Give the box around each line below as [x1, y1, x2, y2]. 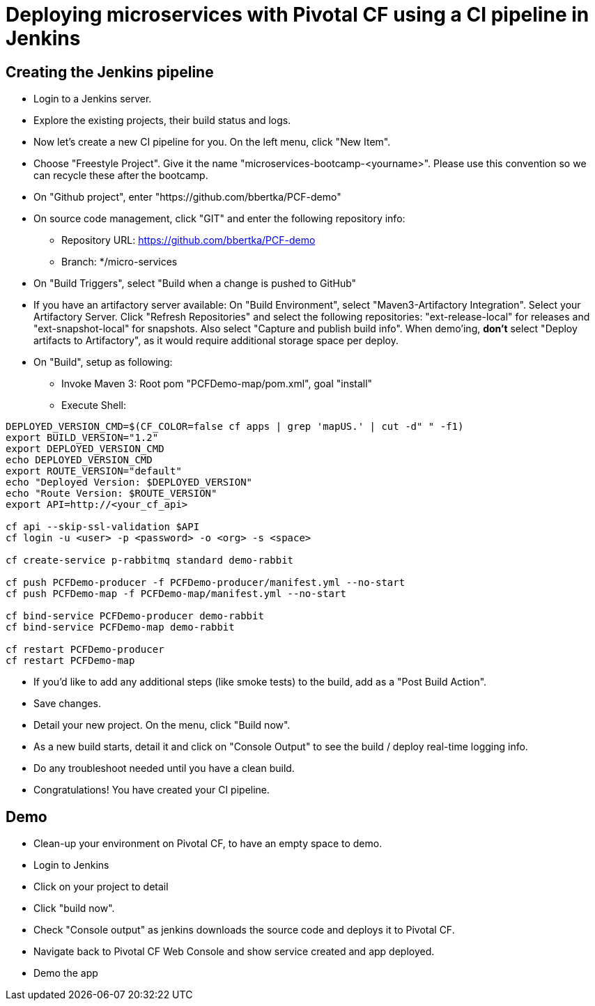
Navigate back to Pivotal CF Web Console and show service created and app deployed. [33, 945, 435, 958]
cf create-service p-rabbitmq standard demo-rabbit [6, 555, 294, 566]
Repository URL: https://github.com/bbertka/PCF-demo [61, 234, 316, 247]
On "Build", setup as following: [33, 356, 173, 369]
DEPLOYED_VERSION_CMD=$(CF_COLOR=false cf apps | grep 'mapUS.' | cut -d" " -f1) [6, 421, 464, 433]
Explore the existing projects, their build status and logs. [33, 114, 291, 127]
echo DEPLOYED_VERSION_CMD [6, 454, 153, 466]
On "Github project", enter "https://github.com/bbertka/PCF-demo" [33, 191, 341, 203]
